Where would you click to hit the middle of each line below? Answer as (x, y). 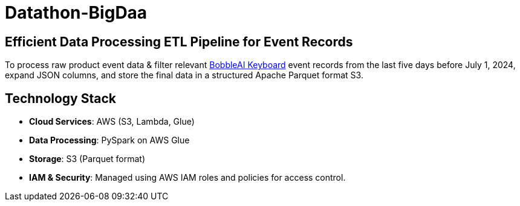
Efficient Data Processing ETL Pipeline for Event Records (179, 42)
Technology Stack (60, 98)
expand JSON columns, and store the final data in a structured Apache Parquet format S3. (184, 75)
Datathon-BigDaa (76, 13)
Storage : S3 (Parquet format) (87, 159)
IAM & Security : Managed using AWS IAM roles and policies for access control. (187, 178)
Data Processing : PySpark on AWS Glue (109, 140)
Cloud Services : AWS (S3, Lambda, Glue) (112, 122)
